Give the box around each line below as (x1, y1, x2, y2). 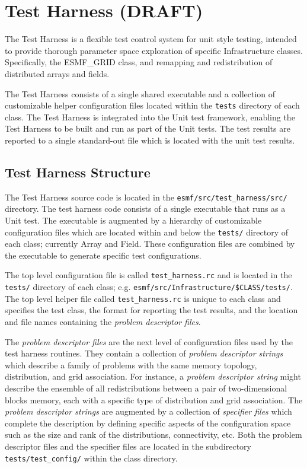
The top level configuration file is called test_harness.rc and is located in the (5, 269, 292, 281)
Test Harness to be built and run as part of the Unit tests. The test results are (5, 122, 290, 135)
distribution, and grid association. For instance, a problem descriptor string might (5, 370, 301, 383)
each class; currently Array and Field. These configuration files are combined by (5, 237, 295, 250)
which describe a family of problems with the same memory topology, (5, 358, 257, 371)
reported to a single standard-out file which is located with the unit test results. (5, 133, 295, 146)
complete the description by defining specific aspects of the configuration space (5, 416, 291, 429)
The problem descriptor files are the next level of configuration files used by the (5, 335, 293, 348)
